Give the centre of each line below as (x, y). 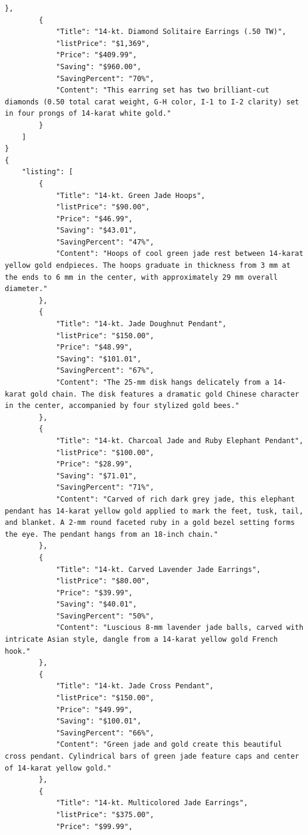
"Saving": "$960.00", (99, 67)
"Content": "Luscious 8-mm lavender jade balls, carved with (180, 628)
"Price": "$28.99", (94, 464)
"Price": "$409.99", (96, 55)
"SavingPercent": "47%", (105, 242)
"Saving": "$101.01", (99, 359)
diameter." (26, 289)
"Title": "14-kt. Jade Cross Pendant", (135, 686)
